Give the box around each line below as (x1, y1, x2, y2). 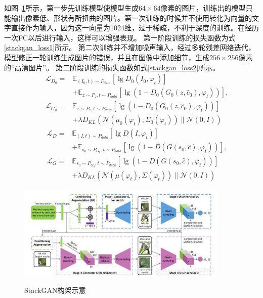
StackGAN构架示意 (24, 285, 86, 295)
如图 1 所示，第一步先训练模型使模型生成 (4, 3, 139, 13)
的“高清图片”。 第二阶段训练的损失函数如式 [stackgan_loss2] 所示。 (4, 62, 220, 72)
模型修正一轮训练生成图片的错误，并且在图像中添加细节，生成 (4, 52, 209, 62)
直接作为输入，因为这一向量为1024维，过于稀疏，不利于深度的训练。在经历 (11, 22, 259, 33)
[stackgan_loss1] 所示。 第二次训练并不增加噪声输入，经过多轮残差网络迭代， (4, 42, 255, 53)
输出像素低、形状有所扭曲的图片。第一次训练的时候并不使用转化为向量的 (11, 12, 252, 23)
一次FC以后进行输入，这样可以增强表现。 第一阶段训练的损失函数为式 (4, 32, 236, 42)
